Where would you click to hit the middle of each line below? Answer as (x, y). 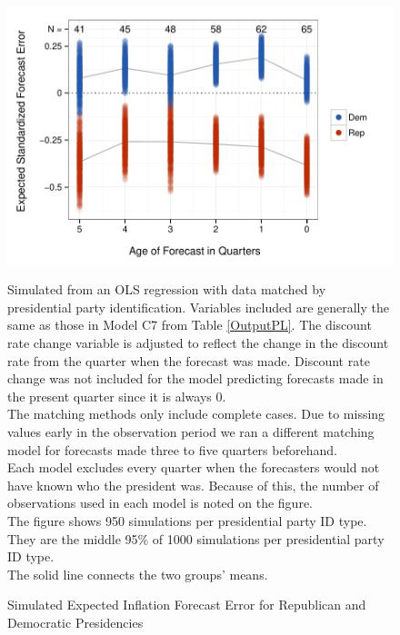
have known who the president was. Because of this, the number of (193, 485)
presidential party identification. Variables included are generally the (199, 307)
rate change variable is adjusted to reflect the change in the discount (198, 343)
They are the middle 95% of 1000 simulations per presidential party (196, 538)
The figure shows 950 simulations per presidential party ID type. (187, 520)
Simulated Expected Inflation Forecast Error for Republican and (187, 605)
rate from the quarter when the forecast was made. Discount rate (189, 360)
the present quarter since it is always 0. (117, 396)
